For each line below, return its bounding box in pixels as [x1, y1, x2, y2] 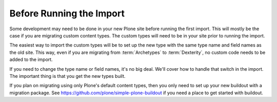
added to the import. [9, 56, 53, 63]
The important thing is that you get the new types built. [9, 73, 126, 79]
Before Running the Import [9, 8, 125, 19]
